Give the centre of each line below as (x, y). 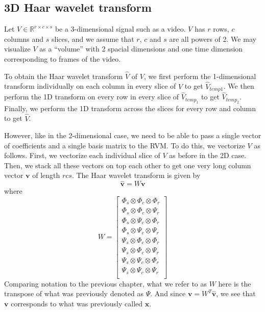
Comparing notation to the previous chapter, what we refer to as (106, 283)
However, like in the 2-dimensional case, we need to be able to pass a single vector (133, 135)
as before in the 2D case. (208, 155)
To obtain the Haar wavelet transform (64, 76)
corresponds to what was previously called (77, 303)
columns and (24, 38)
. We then (239, 86)
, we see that (236, 293)
